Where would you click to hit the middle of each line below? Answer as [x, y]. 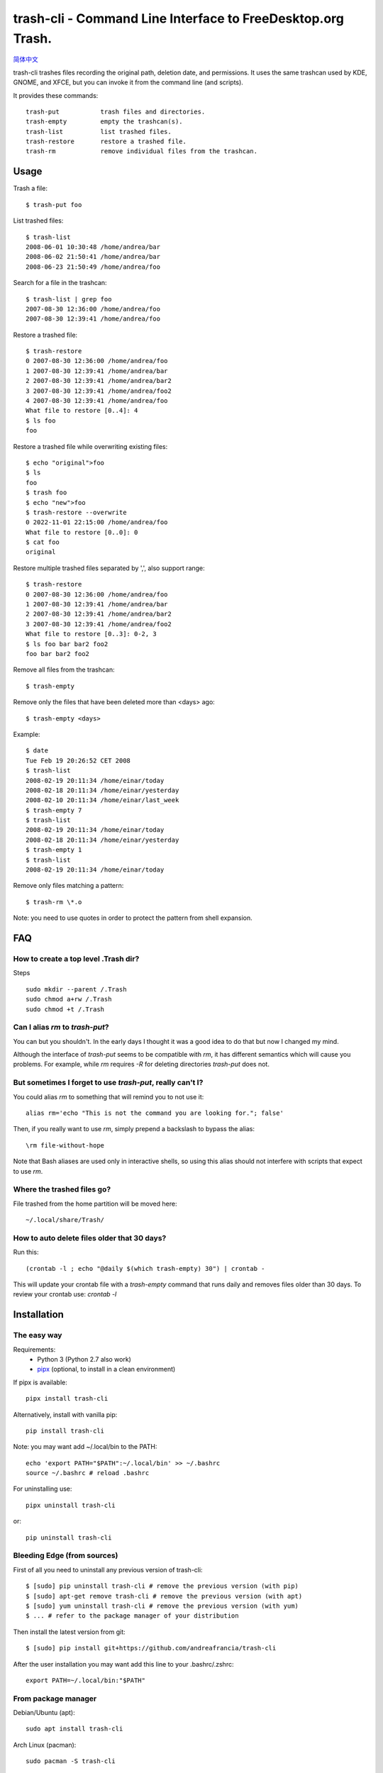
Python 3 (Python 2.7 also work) [84, 1359]
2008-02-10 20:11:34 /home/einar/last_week [102, 800]
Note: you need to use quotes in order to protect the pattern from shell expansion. [133, 918]
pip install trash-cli [65, 1430]
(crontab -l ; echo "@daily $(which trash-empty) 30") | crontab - [145, 1268]
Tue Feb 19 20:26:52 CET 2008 [78, 760]
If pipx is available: [40, 1382]
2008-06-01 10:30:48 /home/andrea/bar [93, 247]
